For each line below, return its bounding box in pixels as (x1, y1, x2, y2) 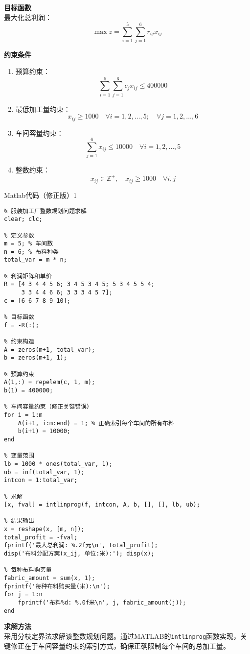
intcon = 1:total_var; (4, 477, 78, 484)
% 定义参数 (4, 232, 34, 239)
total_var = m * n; (4, 256, 67, 264)
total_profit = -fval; (4, 533, 78, 541)
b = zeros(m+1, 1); (4, 354, 67, 362)
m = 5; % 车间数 (4, 240, 53, 247)
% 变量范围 (4, 452, 34, 460)
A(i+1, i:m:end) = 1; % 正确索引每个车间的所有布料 (18, 419, 174, 427)
